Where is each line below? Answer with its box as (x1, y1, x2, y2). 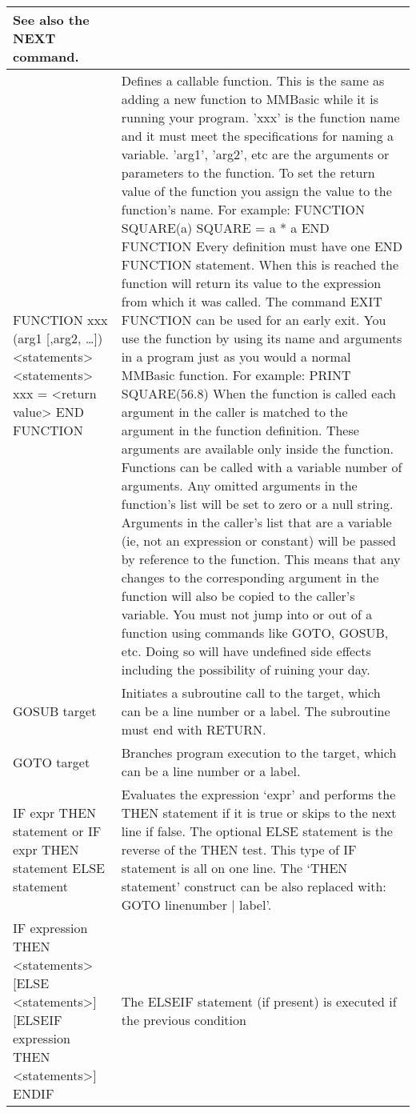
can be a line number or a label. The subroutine (121, 702, 390, 720)
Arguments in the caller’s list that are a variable (121, 513, 392, 531)
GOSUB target (13, 702, 97, 720)
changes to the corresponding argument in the (121, 568, 379, 587)
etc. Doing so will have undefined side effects (121, 642, 371, 660)
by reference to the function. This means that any (121, 550, 401, 568)
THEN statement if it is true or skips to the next (121, 803, 397, 822)
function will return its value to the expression (121, 274, 382, 292)
